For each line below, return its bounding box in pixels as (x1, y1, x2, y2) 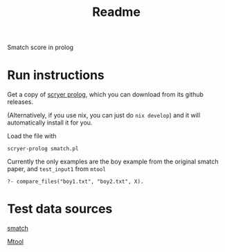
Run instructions (7, 67, 105, 83)
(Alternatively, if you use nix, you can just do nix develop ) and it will (7, 111, 201, 120)
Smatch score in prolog (7, 43, 74, 52)
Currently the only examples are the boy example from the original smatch (7, 157, 219, 166)
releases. (7, 98, 33, 106)
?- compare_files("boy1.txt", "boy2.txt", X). (7, 178, 144, 186)
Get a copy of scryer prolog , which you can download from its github (7, 91, 204, 99)
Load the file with (7, 132, 57, 141)
